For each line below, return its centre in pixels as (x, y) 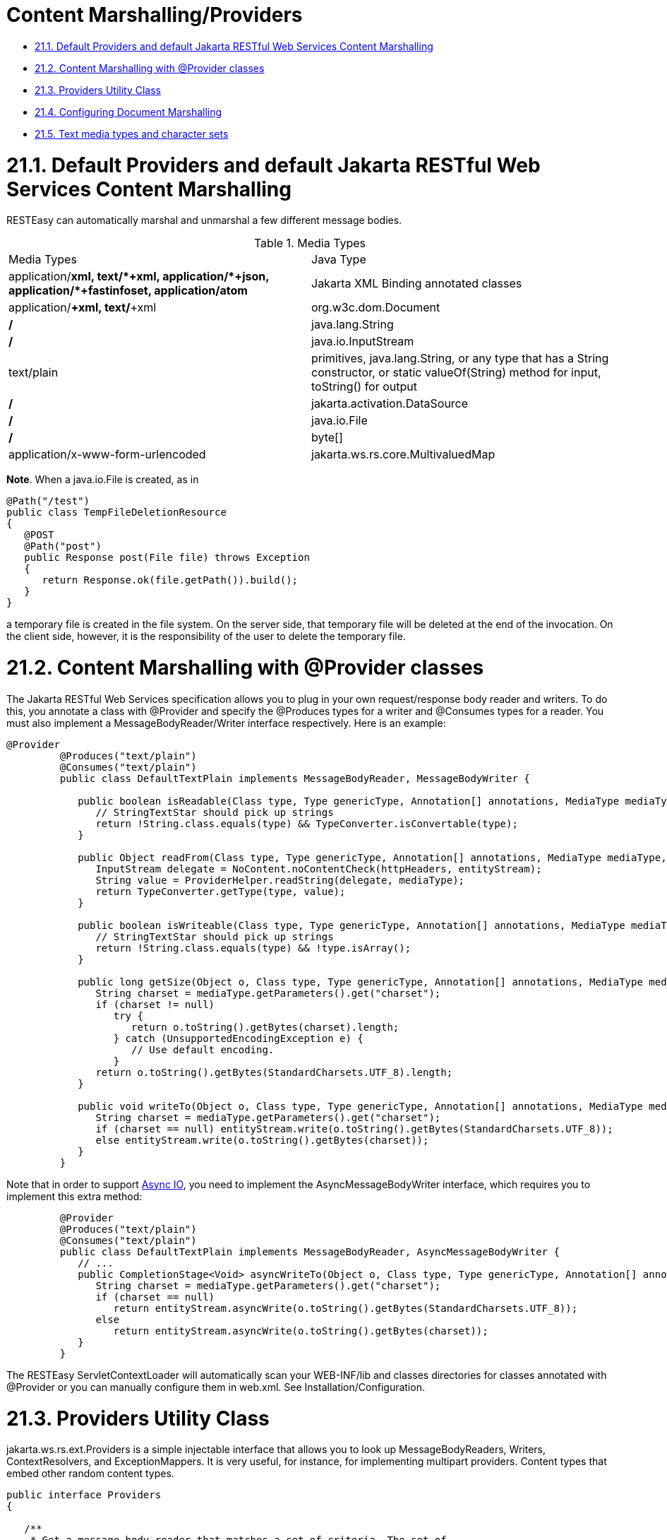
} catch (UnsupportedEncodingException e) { (238, 1038)
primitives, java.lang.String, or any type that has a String (460, 359)
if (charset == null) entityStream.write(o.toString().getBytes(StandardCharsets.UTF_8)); (354, 1129)
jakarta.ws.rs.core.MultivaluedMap (403, 455)
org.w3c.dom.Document (376, 308)
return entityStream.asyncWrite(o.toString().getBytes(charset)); (301, 1331)
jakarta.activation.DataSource (390, 404)
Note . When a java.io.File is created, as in (103, 480)
